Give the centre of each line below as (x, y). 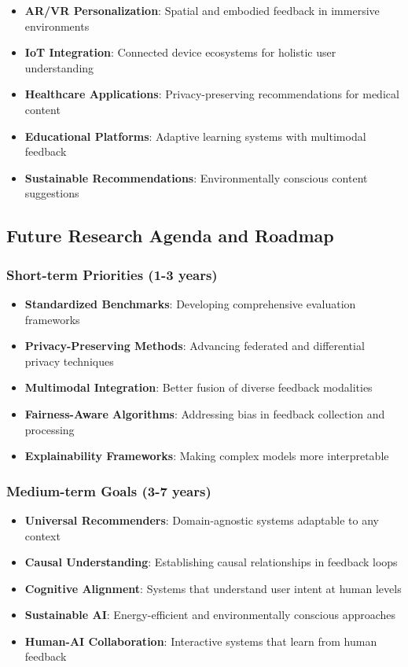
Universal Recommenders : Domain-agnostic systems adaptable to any (202, 520)
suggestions (52, 193)
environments (57, 26)
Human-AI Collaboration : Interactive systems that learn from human (201, 641)
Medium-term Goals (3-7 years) (109, 490)
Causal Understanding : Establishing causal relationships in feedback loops (211, 562)
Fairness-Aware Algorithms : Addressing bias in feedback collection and (205, 413)
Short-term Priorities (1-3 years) (112, 274)
